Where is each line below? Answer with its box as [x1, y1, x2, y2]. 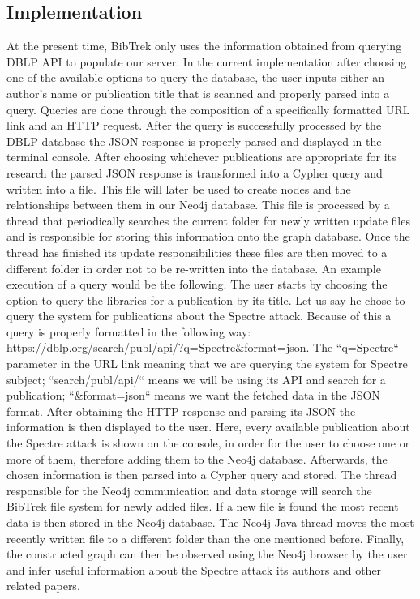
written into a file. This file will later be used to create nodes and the [6, 180, 351, 197]
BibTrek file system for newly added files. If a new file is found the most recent [6, 498, 399, 515]
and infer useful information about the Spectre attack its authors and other [6, 561, 382, 578]
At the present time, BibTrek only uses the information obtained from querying [6, 37, 402, 54]
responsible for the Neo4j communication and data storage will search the [6, 481, 372, 498]
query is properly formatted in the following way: [6, 323, 251, 340]
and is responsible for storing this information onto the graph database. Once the [6, 228, 410, 245]
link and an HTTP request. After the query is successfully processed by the [6, 117, 382, 134]
